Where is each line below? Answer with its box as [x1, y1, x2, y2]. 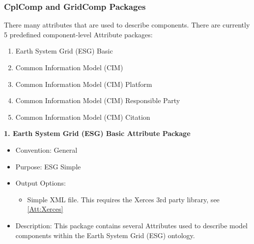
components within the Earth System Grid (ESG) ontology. [15, 230, 195, 240]
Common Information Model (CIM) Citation [15, 111, 150, 122]
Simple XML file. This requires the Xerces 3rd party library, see [27, 194, 220, 204]
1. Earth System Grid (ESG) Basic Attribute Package [4, 128, 191, 138]
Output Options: [15, 178, 66, 188]
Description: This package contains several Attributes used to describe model [15, 220, 248, 230]
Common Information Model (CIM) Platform [15, 79, 152, 89]
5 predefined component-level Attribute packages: [4, 29, 153, 39]
